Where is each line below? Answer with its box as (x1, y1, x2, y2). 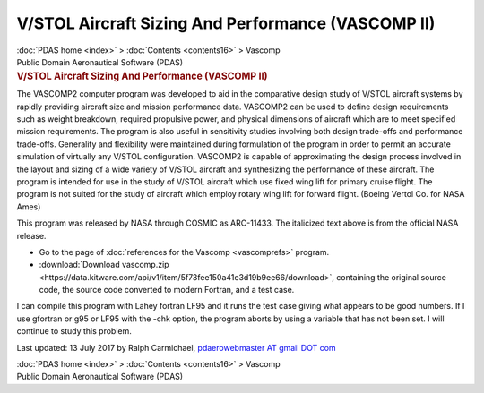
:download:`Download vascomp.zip (39, 260, 169, 270)
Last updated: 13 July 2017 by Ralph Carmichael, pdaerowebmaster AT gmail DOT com (16, 342, 336, 353)
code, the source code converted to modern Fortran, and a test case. (39, 285, 295, 295)
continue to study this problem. (16, 326, 132, 337)
